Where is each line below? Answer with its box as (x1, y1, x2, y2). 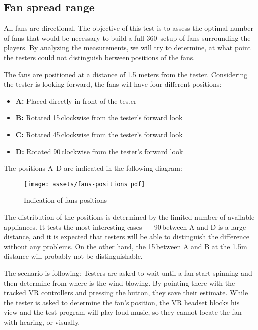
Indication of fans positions (24, 195, 107, 205)
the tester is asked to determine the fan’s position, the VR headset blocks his (4, 297, 240, 307)
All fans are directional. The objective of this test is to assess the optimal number (4, 23, 254, 33)
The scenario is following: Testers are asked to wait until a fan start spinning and (4, 267, 252, 278)
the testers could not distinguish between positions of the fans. (4, 52, 195, 62)
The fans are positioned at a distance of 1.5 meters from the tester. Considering (4, 69, 248, 79)
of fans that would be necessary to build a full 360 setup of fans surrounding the (4, 32, 251, 43)
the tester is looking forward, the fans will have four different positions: (4, 79, 222, 89)
